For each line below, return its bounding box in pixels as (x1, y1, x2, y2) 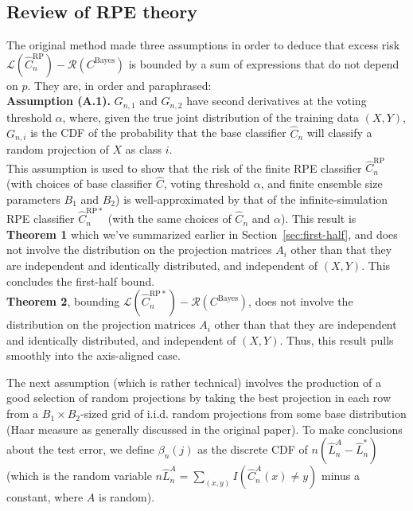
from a (6, 405, 39, 422)
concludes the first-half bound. (6, 272, 155, 289)
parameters (6, 190, 60, 207)
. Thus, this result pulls (279, 331, 394, 348)
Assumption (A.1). (6, 92, 111, 109)
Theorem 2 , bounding (6, 293, 120, 310)
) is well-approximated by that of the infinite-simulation (115, 190, 388, 207)
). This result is (280, 210, 357, 227)
